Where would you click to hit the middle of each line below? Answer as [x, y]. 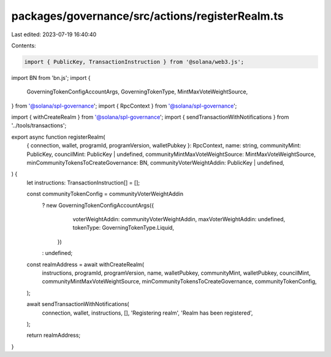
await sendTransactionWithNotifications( [78, 304]
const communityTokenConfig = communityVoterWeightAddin [105, 194]
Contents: [24, 45]
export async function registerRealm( [58, 137]
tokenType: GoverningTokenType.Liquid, [124, 228]
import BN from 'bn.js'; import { [51, 77]
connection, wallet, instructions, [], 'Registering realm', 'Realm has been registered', [147, 313]
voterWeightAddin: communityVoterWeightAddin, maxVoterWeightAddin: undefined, [179, 219]
